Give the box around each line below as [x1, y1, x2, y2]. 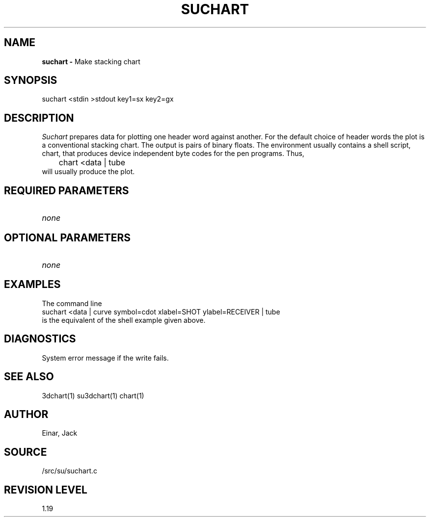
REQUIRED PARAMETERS [4, 184, 129, 197]
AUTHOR [4, 408, 49, 420]
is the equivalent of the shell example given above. [42, 315, 206, 324]
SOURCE [4, 445, 47, 458]
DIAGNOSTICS [4, 333, 76, 345]
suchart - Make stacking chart [42, 57, 140, 66]
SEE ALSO [4, 370, 54, 383]
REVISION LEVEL [4, 483, 87, 496]
